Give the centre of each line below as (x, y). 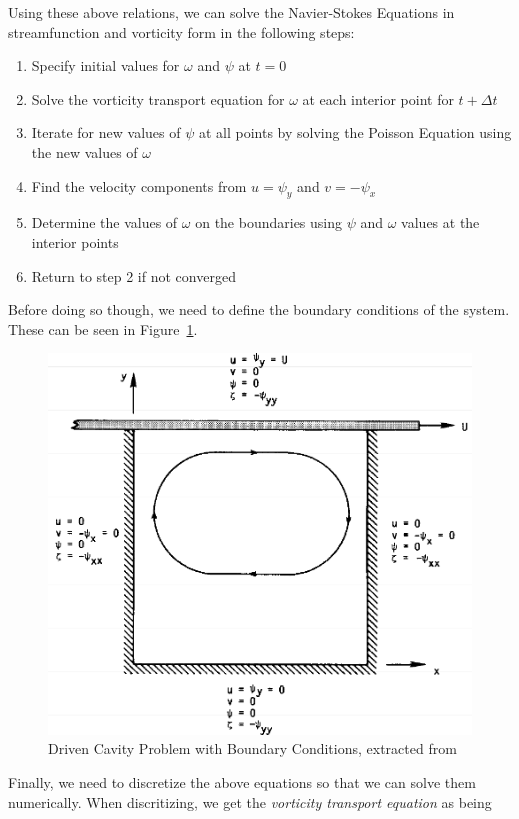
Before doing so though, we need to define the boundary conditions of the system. (259, 309)
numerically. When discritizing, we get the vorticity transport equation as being (250, 801)
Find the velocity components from (139, 185)
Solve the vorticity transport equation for (158, 98)
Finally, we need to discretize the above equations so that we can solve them (242, 781)
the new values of (84, 151)
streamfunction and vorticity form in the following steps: (181, 31)
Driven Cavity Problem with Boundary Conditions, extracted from (252, 748)
